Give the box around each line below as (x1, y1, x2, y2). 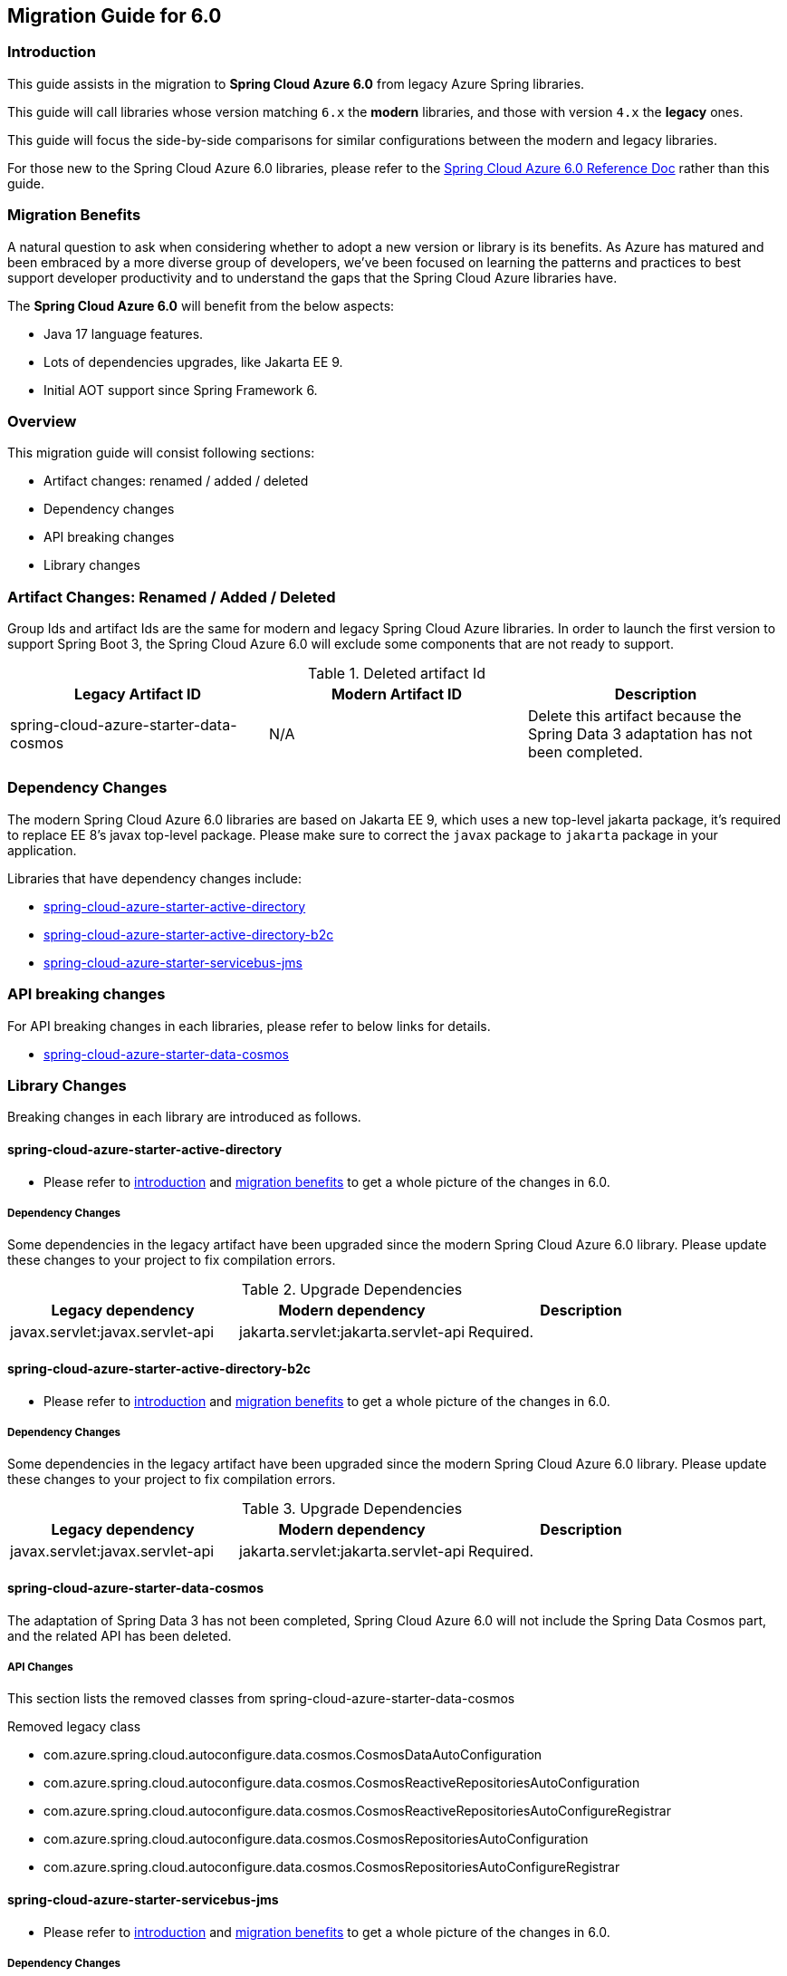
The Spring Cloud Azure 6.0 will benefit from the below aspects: (7, 297, 395, 313)
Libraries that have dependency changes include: (7, 870, 302, 886)
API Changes (7, 1660, 73, 1673)
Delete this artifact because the (527, 707, 742, 726)
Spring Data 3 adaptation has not (527, 725, 753, 744)
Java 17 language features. (43, 325, 204, 342)
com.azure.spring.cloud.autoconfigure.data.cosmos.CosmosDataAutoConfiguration (43, 1747, 542, 1763)
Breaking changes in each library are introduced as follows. (7, 1109, 361, 1125)
